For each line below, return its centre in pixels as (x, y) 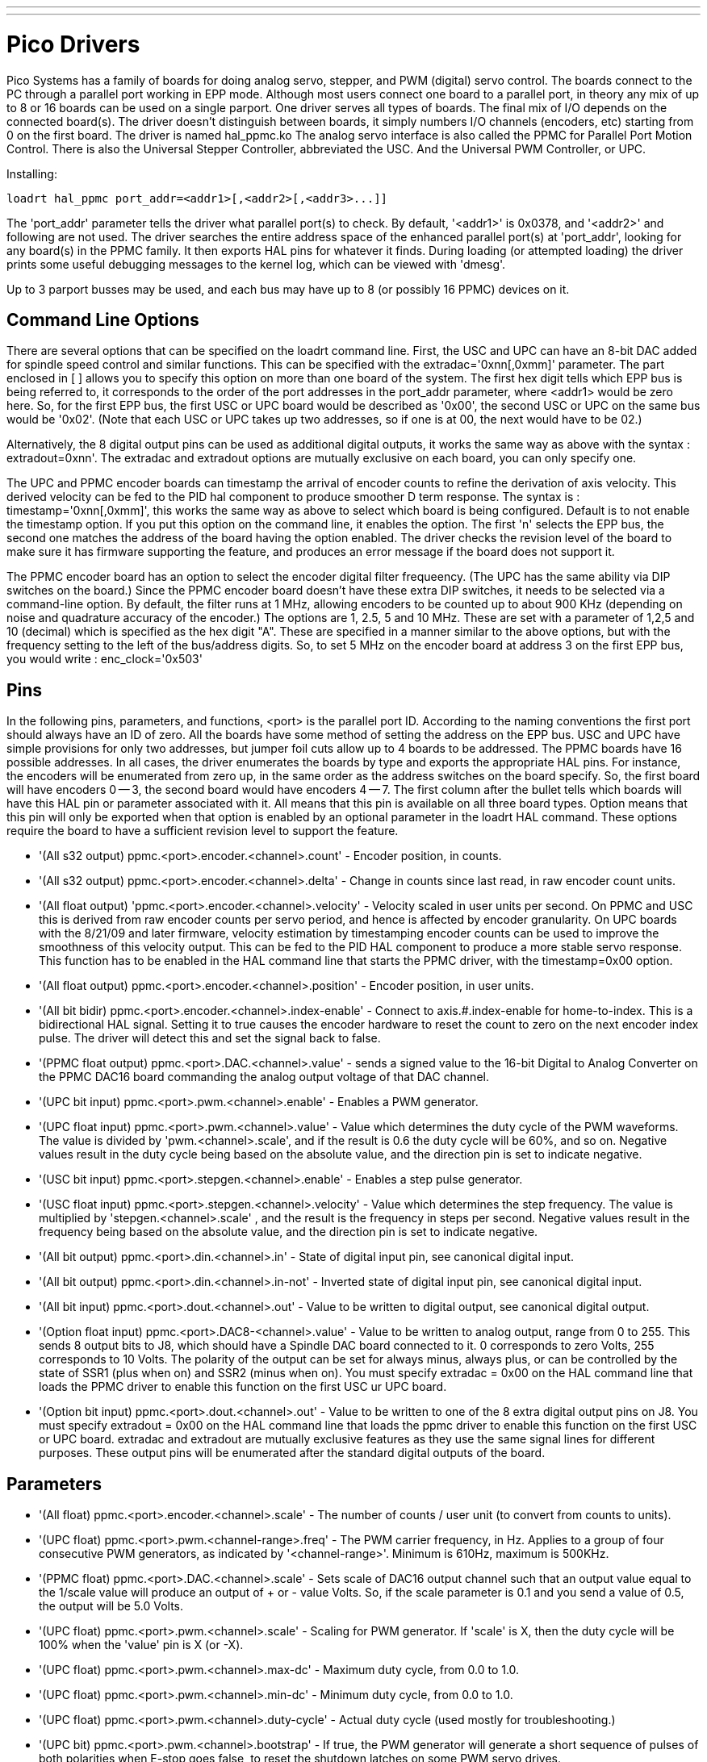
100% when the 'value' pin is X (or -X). (141, 1645)
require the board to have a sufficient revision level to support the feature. (203, 831)
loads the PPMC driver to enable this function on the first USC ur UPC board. (243, 1387)
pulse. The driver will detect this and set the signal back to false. (210, 1038)
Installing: (32, 173)
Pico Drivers (73, 44)
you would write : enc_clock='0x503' (105, 659)
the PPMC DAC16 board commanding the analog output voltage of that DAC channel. (264, 1077)
